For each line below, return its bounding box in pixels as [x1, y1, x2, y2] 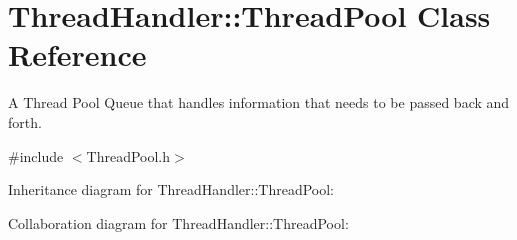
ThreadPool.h [86, 145, 171, 166]
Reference [8, 34, 147, 75]
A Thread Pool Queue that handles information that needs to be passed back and [8, 92, 510, 113]
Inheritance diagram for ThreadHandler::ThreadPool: [8, 179, 334, 200]
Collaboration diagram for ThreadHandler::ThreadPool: [8, 212, 349, 233]
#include [8, 145, 64, 166]
